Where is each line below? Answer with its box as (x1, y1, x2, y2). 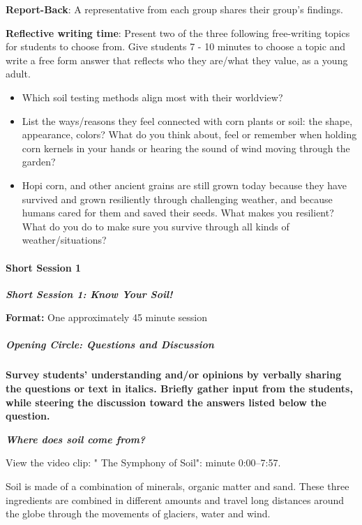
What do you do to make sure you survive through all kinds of (22, 219, 289, 233)
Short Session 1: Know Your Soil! (6, 286, 173, 301)
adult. (6, 66, 31, 81)
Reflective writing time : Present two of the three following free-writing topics (6, 25, 350, 40)
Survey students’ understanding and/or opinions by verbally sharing (6, 367, 342, 382)
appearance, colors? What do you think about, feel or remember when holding (22, 127, 357, 142)
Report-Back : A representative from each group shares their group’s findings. (6, 2, 343, 16)
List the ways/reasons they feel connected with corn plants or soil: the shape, (22, 113, 353, 128)
